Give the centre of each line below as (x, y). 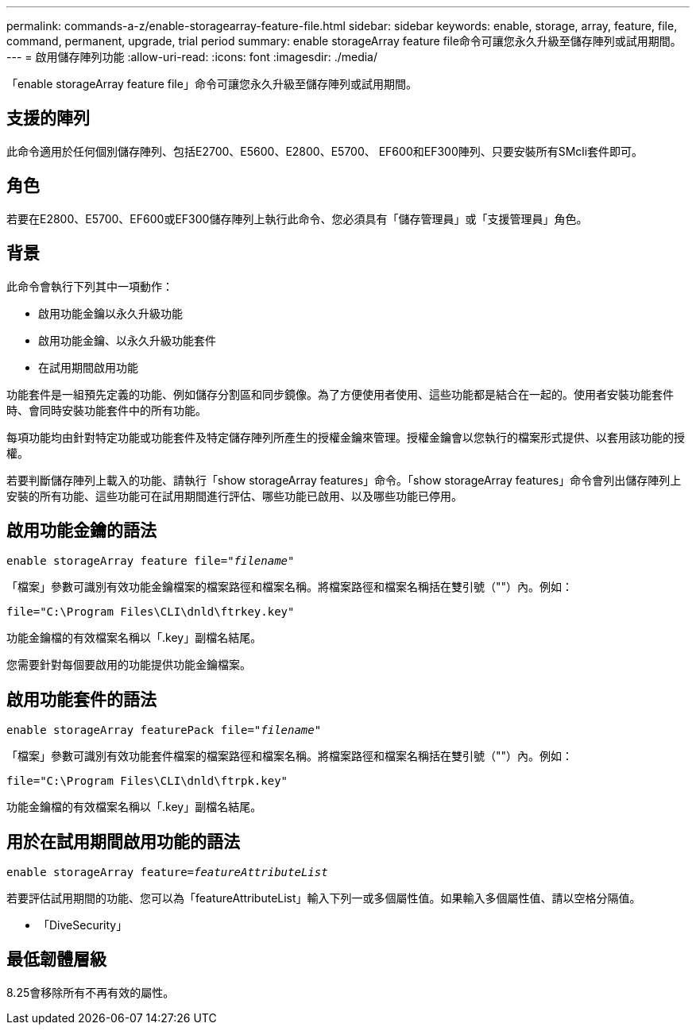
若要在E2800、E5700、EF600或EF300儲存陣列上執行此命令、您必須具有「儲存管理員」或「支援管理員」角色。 (297, 218)
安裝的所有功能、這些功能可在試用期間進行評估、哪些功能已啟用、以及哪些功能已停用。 (234, 496)
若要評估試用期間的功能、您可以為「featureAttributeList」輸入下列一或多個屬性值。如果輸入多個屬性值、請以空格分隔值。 (324, 898)
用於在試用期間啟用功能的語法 (123, 841)
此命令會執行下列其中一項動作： (90, 286)
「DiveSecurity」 (83, 925)
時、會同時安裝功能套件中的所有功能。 (106, 410)
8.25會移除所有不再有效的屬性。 (91, 992)
